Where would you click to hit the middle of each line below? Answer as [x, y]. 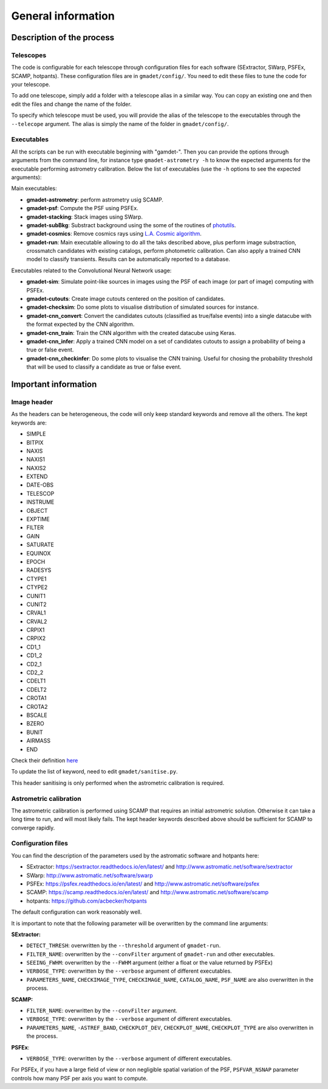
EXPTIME [38, 519]
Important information [54, 384]
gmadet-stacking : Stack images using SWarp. [84, 217]
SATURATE [40, 544]
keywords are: [29, 423]
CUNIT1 [36, 596]
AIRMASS [39, 741]
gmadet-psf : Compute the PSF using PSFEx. [83, 208]
